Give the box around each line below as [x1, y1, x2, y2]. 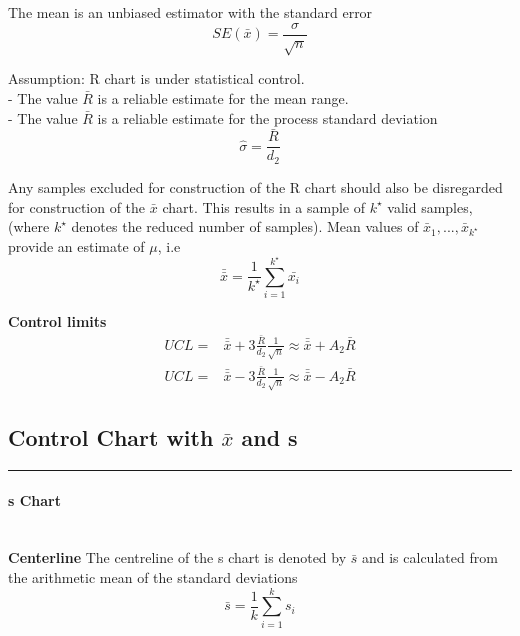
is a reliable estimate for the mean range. [97, 88, 349, 109]
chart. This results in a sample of [162, 196, 366, 217]
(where [8, 216, 50, 237]
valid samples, [387, 196, 473, 217]
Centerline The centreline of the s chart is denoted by [8, 547, 347, 568]
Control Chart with [8, 422, 214, 453]
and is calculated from [361, 547, 498, 568]
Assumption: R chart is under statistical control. [8, 68, 305, 89]
